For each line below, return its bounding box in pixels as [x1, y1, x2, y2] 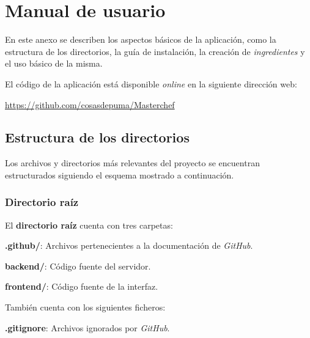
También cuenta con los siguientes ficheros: [5, 301, 166, 314]
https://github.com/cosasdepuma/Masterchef [5, 98, 175, 111]
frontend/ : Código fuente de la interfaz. [5, 280, 158, 293]
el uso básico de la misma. [5, 57, 103, 70]
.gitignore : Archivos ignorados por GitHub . [5, 321, 170, 334]
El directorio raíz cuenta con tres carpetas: [5, 218, 173, 231]
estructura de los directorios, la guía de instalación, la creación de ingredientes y [5, 45, 305, 57]
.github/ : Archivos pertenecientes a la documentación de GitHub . [5, 239, 253, 252]
